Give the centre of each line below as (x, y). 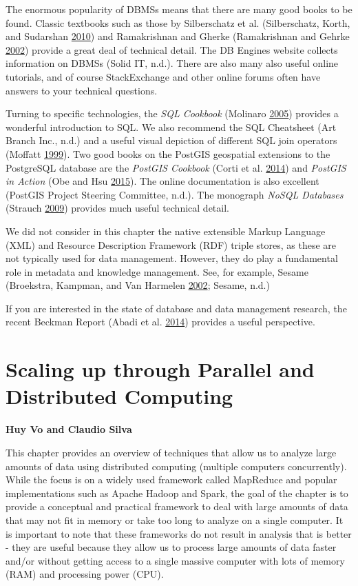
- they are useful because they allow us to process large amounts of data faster (171, 547)
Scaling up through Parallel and (160, 369)
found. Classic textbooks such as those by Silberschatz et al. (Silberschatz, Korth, (178, 22)
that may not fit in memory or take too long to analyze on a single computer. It (175, 519)
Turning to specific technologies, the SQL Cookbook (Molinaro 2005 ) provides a (172, 113)
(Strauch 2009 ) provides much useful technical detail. (117, 208)
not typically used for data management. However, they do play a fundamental (172, 258)
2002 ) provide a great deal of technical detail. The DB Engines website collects (172, 49)
